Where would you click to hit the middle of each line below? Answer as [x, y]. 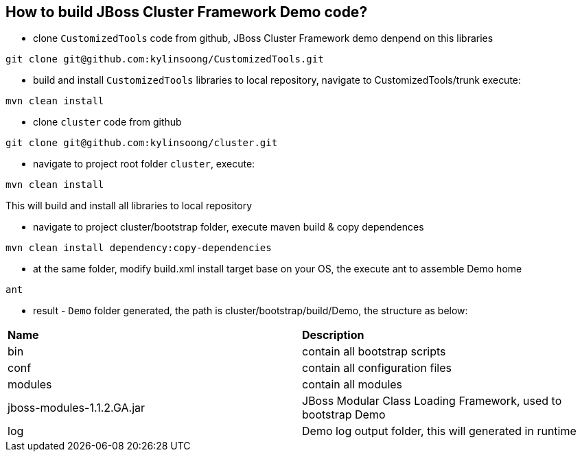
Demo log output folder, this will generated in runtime [439, 431]
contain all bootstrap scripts [374, 352]
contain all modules [352, 385]
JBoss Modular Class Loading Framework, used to [432, 401]
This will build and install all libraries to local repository [129, 206]
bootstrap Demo [344, 415]
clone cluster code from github [107, 122]
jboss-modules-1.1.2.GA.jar [77, 408]
